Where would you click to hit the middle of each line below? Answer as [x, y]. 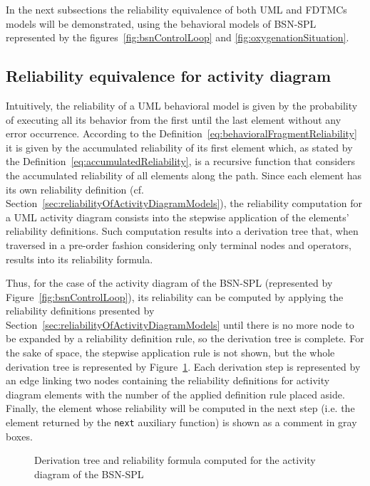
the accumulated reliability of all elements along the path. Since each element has [184, 175]
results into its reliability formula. [79, 259]
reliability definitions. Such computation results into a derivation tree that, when [182, 231]
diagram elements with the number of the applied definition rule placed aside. [175, 394]
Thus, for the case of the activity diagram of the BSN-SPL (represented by [169, 283]
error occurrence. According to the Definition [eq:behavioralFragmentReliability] [181, 133]
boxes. [19, 436]
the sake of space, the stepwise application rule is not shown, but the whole [170, 353]
